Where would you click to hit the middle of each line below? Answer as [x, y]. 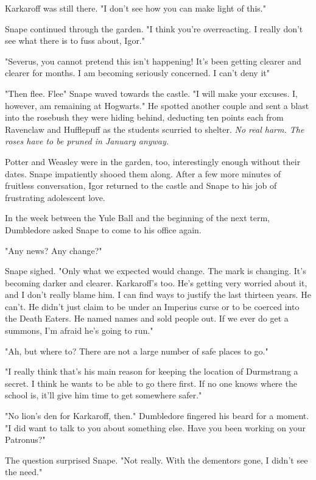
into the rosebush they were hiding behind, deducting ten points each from [144, 117]
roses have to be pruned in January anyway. [87, 141]
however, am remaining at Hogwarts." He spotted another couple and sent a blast [157, 105]
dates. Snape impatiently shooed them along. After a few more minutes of [143, 173]
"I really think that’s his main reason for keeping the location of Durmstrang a [152, 371]
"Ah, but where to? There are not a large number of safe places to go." [137, 351]
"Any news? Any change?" [54, 250]
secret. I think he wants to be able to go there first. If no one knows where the [151, 383]
